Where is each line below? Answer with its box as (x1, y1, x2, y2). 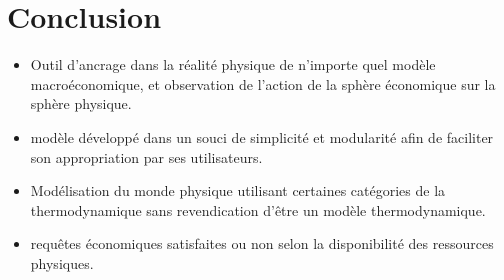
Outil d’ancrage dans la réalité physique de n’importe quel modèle (30, 54, 436, 75)
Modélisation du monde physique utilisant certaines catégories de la (30, 180, 446, 201)
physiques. (30, 252, 94, 273)
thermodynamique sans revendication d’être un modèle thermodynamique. (30, 199, 486, 220)
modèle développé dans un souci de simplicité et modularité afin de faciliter (30, 126, 494, 147)
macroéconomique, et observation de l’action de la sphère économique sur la (30, 73, 496, 94)
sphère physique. (30, 93, 132, 114)
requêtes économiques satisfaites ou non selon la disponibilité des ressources (30, 233, 494, 254)
